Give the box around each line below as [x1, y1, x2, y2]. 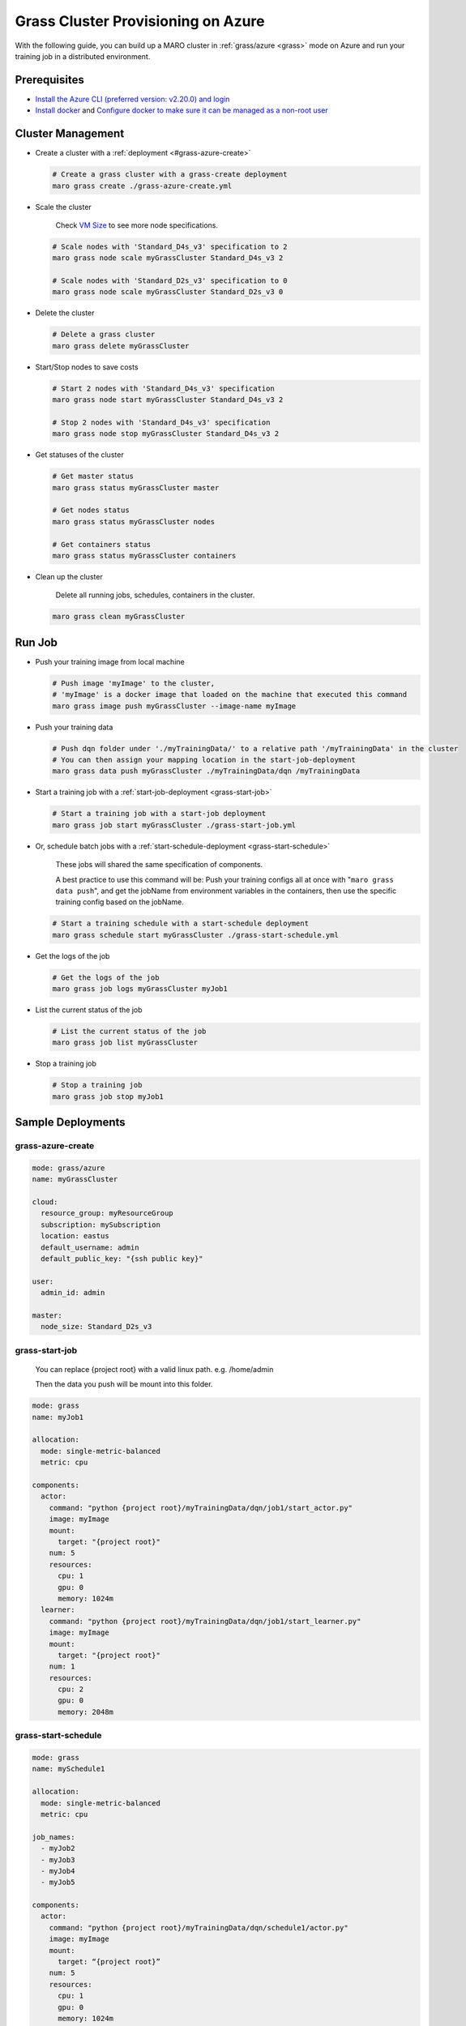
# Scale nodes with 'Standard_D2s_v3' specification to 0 [52, 276, 288, 285]
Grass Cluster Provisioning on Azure [15, 12, 265, 30]
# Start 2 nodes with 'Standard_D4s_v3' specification [52, 383, 275, 393]
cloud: [32, 1198, 58, 1207]
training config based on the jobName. [55, 897, 184, 907]
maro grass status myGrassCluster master [52, 483, 220, 492]
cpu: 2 [58, 1685, 84, 1694]
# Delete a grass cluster [52, 330, 156, 340]
